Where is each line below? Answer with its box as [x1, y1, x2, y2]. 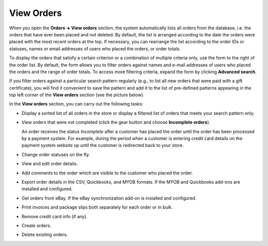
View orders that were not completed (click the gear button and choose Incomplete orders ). [21, 120, 210, 125]
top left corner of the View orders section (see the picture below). [9, 92, 144, 98]
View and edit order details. [21, 161, 78, 167]
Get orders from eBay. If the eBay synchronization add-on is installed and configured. [21, 195, 197, 201]
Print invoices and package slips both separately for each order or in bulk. [21, 204, 173, 210]
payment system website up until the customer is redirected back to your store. [21, 142, 184, 148]
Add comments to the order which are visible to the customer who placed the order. [21, 170, 193, 176]
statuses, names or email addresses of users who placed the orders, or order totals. [9, 45, 181, 52]
